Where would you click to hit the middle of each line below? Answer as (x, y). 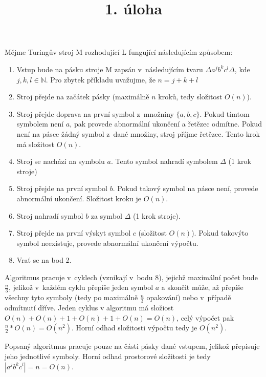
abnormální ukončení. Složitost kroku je (79, 198)
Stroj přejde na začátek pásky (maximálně (83, 97)
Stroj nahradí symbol (50, 215)
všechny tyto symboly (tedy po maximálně (71, 297)
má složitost (36, 144)
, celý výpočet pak (205, 317)
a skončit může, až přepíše (202, 287)
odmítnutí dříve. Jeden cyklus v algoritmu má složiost (89, 308)
